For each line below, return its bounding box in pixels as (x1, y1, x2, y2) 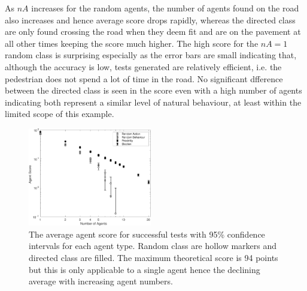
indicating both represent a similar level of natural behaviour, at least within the (5, 95, 302, 108)
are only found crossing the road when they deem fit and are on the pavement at (5, 25, 301, 38)
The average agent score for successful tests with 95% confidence (29, 227, 265, 240)
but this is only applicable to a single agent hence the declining (29, 263, 260, 275)
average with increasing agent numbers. (29, 275, 173, 287)
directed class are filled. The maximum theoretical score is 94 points (29, 251, 278, 263)
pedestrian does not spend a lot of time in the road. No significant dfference (5, 72, 283, 85)
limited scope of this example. (5, 107, 114, 120)
